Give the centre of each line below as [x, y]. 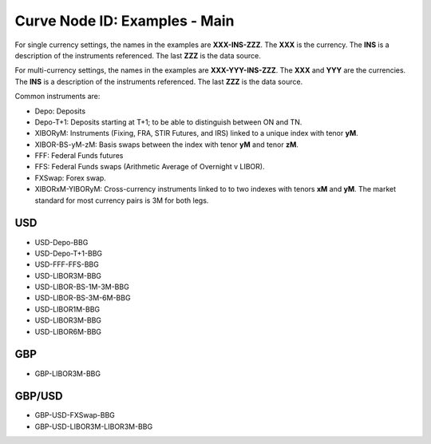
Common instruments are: [57, 97]
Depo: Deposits [60, 111]
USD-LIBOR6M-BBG [68, 331]
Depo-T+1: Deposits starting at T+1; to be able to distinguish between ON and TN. [168, 122]
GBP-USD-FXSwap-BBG [75, 415]
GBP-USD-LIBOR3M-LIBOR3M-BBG [94, 426]
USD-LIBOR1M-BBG [67, 309]
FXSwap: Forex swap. [71, 178]
